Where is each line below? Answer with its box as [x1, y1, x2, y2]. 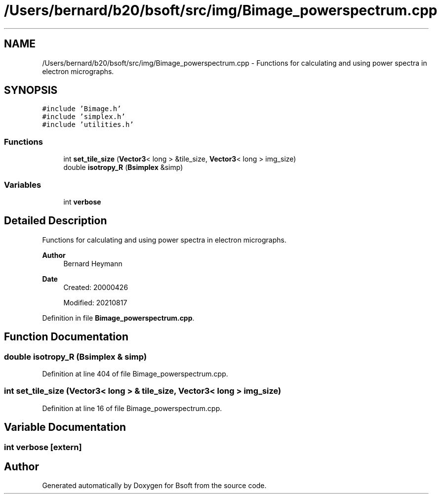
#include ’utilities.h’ [42, 121, 134, 129]
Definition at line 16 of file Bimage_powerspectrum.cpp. [42, 404, 222, 413]
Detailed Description [4, 214, 107, 227]
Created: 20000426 [63, 283, 128, 291]
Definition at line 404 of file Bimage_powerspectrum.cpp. [42, 370, 228, 378]
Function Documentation [4, 331, 128, 343]
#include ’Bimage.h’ [42, 105, 121, 113]
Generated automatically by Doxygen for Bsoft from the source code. [42, 481, 267, 490]
